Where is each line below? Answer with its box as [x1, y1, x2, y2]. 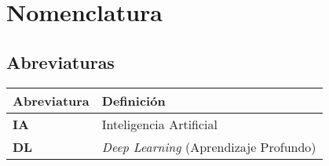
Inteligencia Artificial [101, 114, 218, 133]
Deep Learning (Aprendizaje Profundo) [101, 137, 316, 156]
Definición [101, 91, 166, 110]
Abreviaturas [6, 49, 115, 74]
